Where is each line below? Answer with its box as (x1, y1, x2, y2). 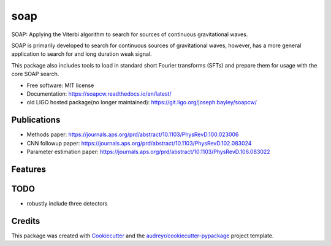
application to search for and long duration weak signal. (11, 50, 152, 58)
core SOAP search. (11, 71, 59, 78)
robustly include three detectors (26, 199, 108, 207)
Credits (11, 215, 40, 226)
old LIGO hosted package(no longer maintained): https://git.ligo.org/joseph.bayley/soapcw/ (26, 99, 257, 106)
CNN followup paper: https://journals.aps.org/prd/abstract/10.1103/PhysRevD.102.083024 (26, 139, 252, 147)
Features (11, 164, 46, 174)
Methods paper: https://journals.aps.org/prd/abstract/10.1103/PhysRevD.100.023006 (26, 131, 239, 138)
